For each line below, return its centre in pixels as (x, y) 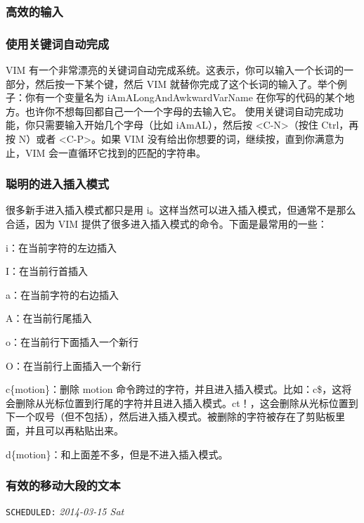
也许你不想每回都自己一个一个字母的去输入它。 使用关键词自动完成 (179, 111)
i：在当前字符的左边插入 (61, 247)
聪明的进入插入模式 (58, 184)
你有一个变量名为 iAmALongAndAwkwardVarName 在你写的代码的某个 (185, 97)
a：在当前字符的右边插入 (62, 294)
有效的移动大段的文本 (63, 485)
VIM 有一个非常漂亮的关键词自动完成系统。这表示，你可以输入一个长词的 (175, 70)
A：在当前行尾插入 (49, 318)
